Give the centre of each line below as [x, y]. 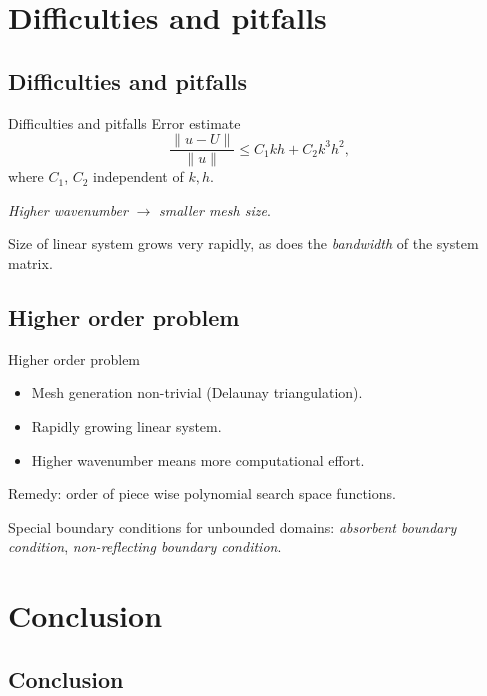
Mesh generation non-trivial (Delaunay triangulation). [197, 392]
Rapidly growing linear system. [126, 426]
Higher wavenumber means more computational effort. [198, 459]
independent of [138, 176]
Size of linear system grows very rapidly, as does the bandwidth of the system [243, 243]
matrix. [30, 263]
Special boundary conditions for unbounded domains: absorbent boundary [232, 526]
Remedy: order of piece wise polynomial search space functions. [202, 493]
